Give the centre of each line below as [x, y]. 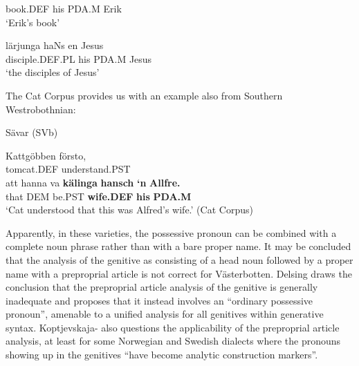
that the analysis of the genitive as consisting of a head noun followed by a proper [179, 259]
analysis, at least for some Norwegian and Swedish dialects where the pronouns [173, 341]
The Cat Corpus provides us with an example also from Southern [144, 95]
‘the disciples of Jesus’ [53, 72]
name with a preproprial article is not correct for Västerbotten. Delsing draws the [179, 273]
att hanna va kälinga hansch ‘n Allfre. [93, 182]
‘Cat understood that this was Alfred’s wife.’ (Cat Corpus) [129, 210]
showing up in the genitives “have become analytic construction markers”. [162, 355]
